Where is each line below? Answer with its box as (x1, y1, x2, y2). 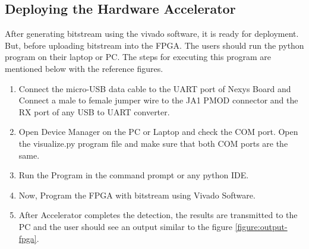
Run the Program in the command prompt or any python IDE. (18, 169, 249, 181)
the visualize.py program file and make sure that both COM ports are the (18, 137, 288, 149)
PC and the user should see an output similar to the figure (18, 220, 232, 232)
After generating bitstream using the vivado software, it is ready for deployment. (5, 27, 299, 40)
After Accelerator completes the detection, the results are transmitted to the (18, 209, 298, 221)
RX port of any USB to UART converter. (18, 105, 170, 118)
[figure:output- (235, 220, 288, 232)
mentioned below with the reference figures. (5, 62, 163, 74)
